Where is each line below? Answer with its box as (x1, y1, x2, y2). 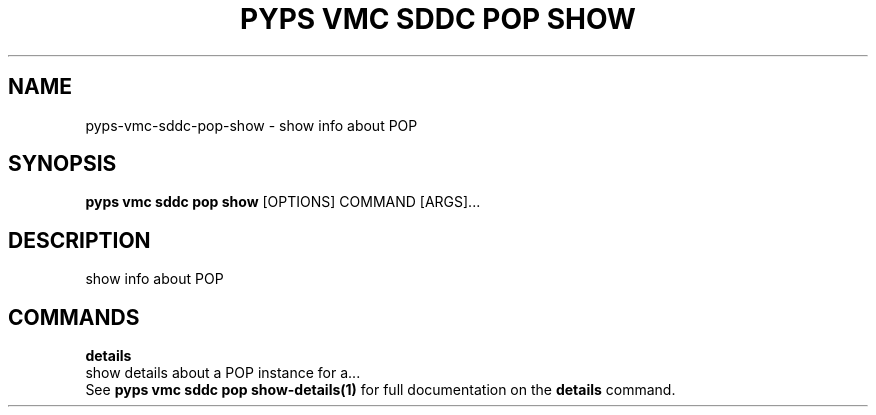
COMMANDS (8, 304, 140, 330)
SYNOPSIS (8, 151, 117, 177)
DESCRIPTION (8, 227, 151, 253)
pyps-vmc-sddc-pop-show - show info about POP (85, 116, 418, 134)
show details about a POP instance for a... (85, 364, 361, 382)
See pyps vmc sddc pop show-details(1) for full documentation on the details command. (85, 381, 676, 399)
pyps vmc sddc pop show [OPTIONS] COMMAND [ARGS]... (85, 193, 481, 211)
